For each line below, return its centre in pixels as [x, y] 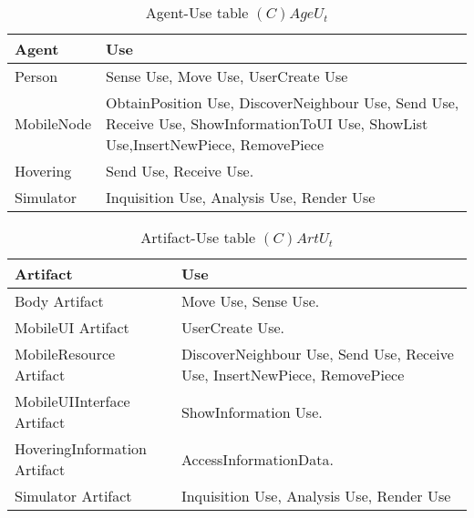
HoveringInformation [81, 448]
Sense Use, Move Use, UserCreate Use [227, 76]
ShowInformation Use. [252, 411]
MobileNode [53, 123]
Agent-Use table [197, 12]
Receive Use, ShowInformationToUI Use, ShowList [267, 123]
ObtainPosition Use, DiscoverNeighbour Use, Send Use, [283, 102]
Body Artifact [59, 301]
